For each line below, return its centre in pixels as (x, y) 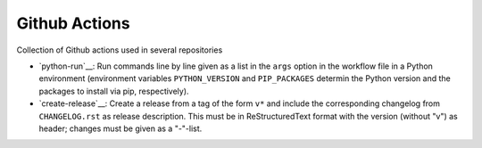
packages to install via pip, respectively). (114, 91)
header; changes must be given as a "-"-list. (120, 128)
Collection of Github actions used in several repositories (120, 50)
